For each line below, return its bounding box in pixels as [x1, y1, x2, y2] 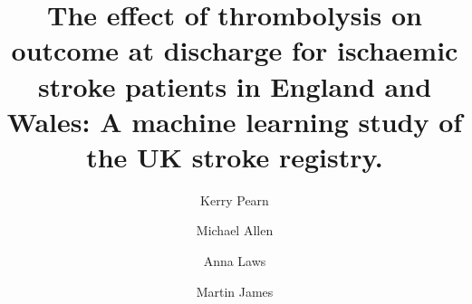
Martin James [196, 281, 274, 300]
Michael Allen [196, 221, 274, 240]
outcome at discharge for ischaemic [11, 32, 458, 69]
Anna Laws [203, 252, 266, 271]
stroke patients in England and [37, 67, 432, 104]
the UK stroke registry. [86, 138, 383, 175]
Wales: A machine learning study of [6, 102, 463, 139]
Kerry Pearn [200, 190, 269, 209]
